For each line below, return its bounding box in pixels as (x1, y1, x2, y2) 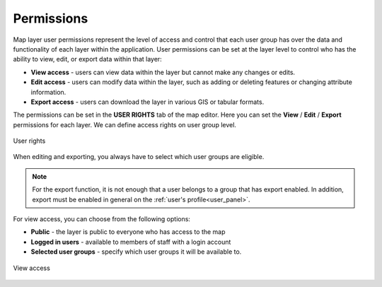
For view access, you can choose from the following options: (13, 215, 191, 223)
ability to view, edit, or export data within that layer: (13, 55, 162, 64)
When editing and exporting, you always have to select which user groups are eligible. (13, 153, 265, 161)
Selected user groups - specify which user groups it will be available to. (30, 247, 242, 256)
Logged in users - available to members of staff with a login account (30, 238, 231, 246)
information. (30, 88, 66, 96)
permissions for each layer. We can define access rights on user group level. (13, 120, 237, 129)
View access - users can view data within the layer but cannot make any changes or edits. (30, 68, 296, 76)
